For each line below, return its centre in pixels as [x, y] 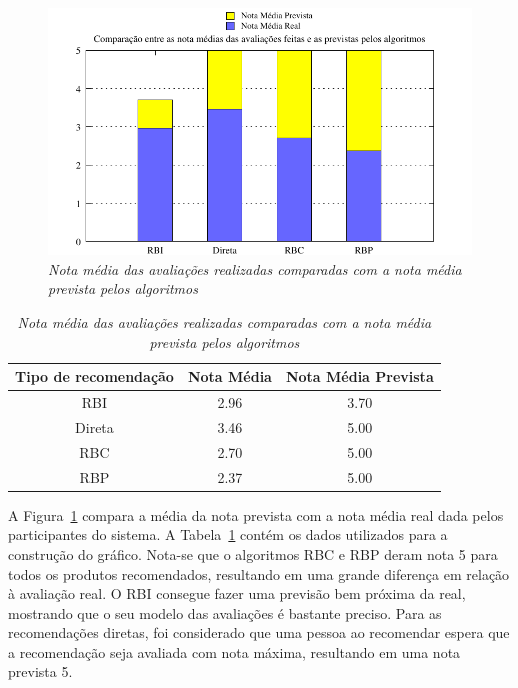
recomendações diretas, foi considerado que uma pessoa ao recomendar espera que [259, 632]
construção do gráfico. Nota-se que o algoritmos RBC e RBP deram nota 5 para [253, 553]
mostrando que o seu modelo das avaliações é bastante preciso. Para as [225, 612]
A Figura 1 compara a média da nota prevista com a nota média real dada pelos [256, 514]
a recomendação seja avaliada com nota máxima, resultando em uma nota [234, 651]
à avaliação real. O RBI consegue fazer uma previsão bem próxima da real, [237, 593]
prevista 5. [40, 671]
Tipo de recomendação [94, 376]
